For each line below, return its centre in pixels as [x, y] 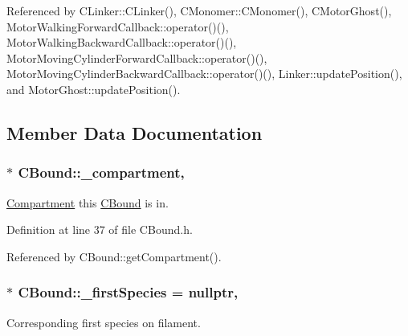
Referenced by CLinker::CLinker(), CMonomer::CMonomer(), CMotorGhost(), [199, 10]
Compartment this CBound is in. [88, 202]
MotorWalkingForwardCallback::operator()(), [118, 26]
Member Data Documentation [135, 132]
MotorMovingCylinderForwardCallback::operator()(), [137, 57]
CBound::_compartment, [101, 172]
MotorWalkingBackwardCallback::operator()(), [122, 42]
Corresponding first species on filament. [104, 322]
